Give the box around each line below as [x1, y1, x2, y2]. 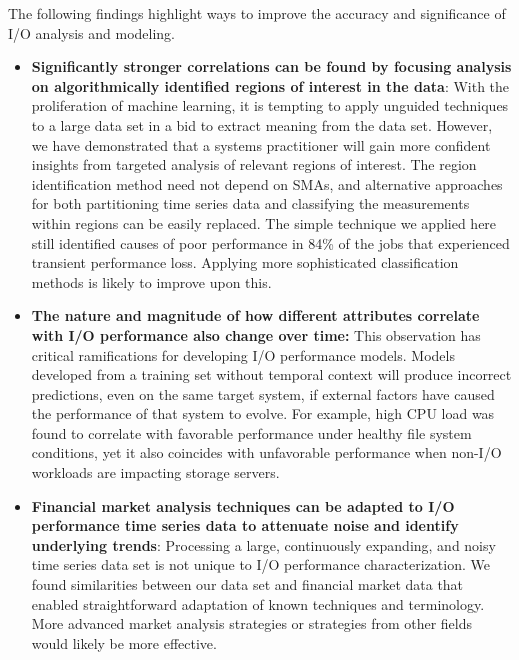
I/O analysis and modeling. [8, 22, 176, 43]
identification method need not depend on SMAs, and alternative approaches [31, 173, 503, 194]
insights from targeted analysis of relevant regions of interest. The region [31, 154, 477, 175]
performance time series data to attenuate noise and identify [31, 515, 459, 536]
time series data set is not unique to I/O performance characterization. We [31, 554, 490, 575]
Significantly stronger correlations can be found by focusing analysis [31, 56, 512, 77]
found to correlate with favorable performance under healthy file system [31, 422, 472, 443]
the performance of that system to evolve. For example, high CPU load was [31, 403, 495, 424]
